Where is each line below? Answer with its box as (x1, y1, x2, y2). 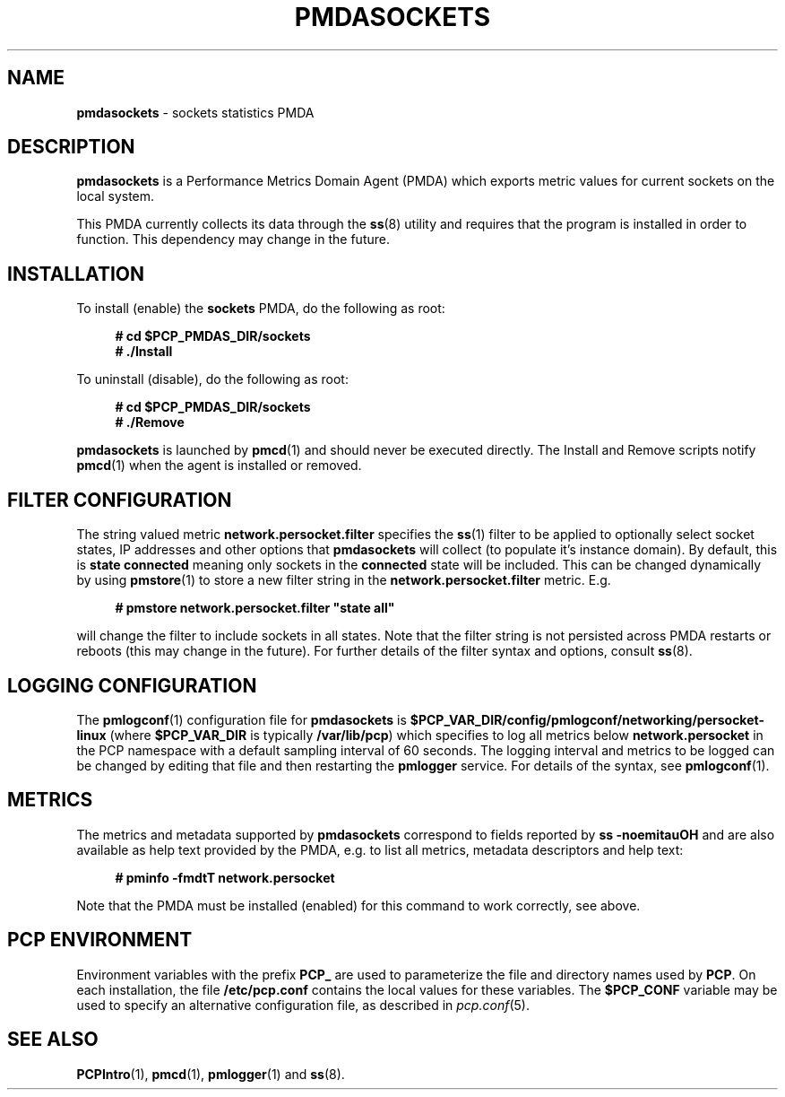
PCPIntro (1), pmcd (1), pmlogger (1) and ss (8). (76, 1066, 345, 1082)
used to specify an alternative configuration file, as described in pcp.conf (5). (76, 997, 530, 1013)
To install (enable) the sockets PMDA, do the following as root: (76, 300, 445, 317)
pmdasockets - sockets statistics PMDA (76, 104, 315, 120)
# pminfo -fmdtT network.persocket (115, 869, 335, 885)
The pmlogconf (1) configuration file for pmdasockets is (76, 711, 407, 727)
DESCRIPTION (7, 135, 135, 159)
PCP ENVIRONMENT (7, 928, 193, 952)
